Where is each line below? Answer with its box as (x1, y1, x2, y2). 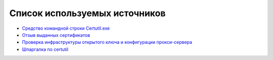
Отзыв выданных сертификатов (22, 32, 90, 38)
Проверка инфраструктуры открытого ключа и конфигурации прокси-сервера (22, 39, 192, 45)
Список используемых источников (9, 8, 166, 19)
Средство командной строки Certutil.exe (22, 25, 110, 31)
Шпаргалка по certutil (22, 46, 68, 52)
